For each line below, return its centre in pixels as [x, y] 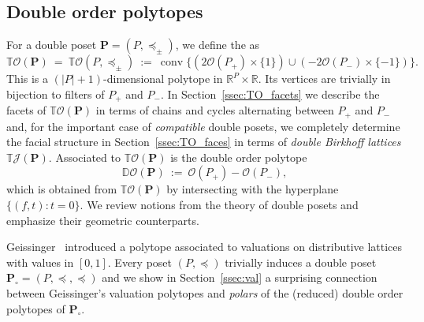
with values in [40, 262]
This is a [28, 79]
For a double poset [52, 45]
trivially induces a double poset [301, 262]
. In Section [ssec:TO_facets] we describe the [270, 94]
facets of [26, 110]
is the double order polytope [239, 157]
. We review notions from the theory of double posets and [219, 205]
